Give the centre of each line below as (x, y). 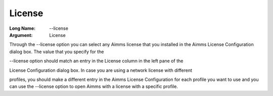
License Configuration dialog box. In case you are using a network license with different (101, 70)
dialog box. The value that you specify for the (57, 52)
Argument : (21, 35)
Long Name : (22, 28)
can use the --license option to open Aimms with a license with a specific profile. (94, 86)
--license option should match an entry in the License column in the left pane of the (96, 61)
